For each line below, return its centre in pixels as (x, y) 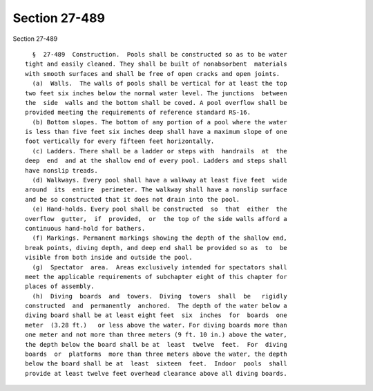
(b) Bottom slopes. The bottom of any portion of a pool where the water (160, 122)
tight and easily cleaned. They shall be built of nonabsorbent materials (156, 64)
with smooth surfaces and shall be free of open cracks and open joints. (153, 74)
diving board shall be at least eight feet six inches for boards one (156, 315)
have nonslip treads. (61, 170)
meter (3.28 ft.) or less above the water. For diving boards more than (156, 325)
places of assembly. (60, 286)
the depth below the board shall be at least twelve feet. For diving (156, 344)
